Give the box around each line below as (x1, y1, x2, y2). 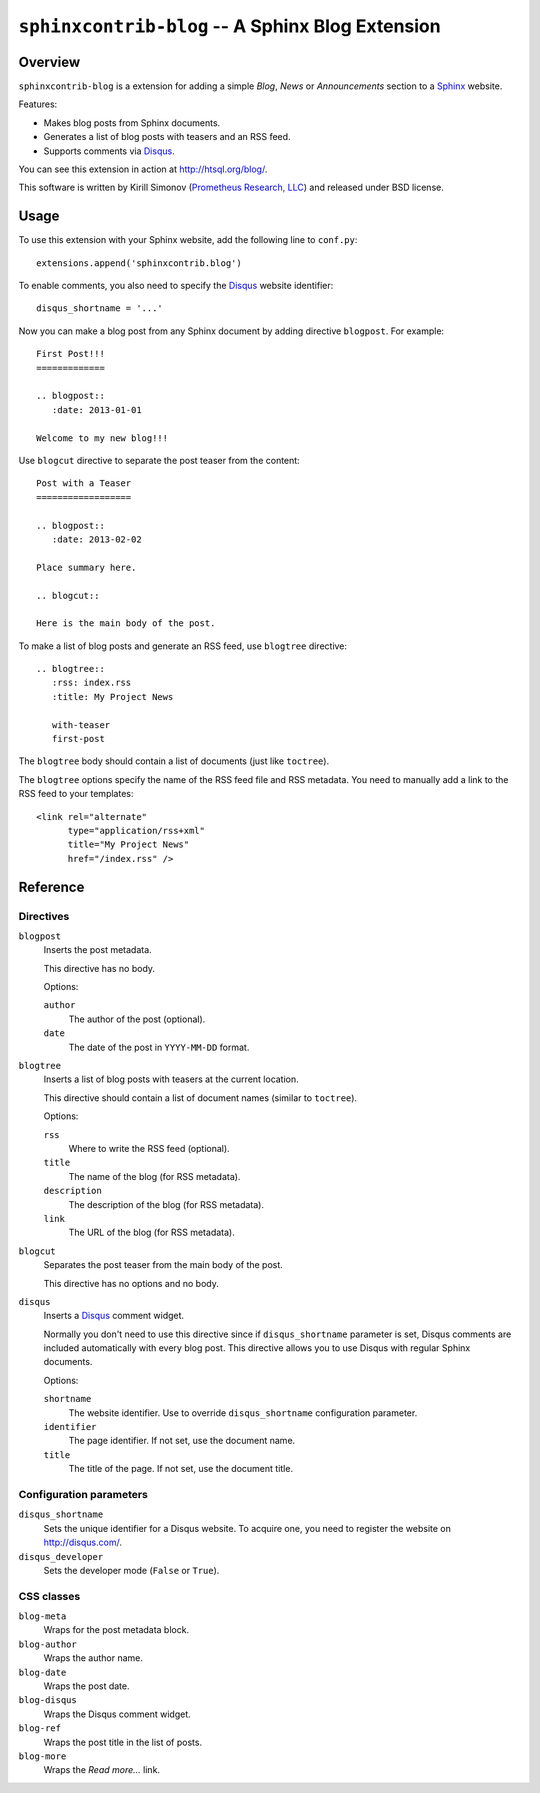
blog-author (18, 1638, 77, 1650)
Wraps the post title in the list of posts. (43, 1736, 203, 1748)
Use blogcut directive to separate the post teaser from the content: (18, 455, 300, 466)
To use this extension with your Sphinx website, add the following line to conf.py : (18, 234, 358, 246)
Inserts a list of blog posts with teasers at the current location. (43, 1073, 299, 1085)
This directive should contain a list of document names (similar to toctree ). (43, 1091, 358, 1104)
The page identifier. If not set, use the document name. (68, 1435, 296, 1447)
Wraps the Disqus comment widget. (43, 1708, 192, 1720)
